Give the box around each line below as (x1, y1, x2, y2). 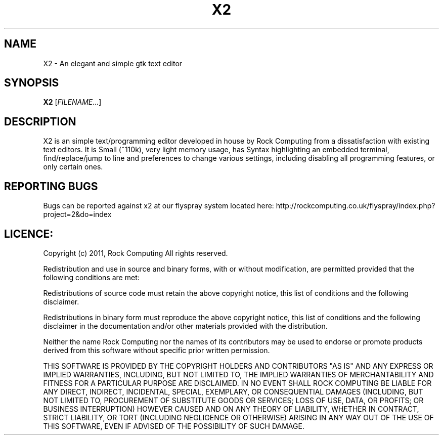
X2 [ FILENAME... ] (43, 98, 102, 107)
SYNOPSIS (4, 76, 59, 90)
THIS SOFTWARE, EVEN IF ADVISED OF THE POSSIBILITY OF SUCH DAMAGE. (43, 421, 304, 430)
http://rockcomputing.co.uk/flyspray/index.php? (276, 201, 435, 210)
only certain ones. (43, 162, 103, 171)
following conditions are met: (43, 273, 140, 282)
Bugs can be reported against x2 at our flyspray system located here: (43, 201, 274, 210)
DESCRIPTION (4, 115, 76, 128)
